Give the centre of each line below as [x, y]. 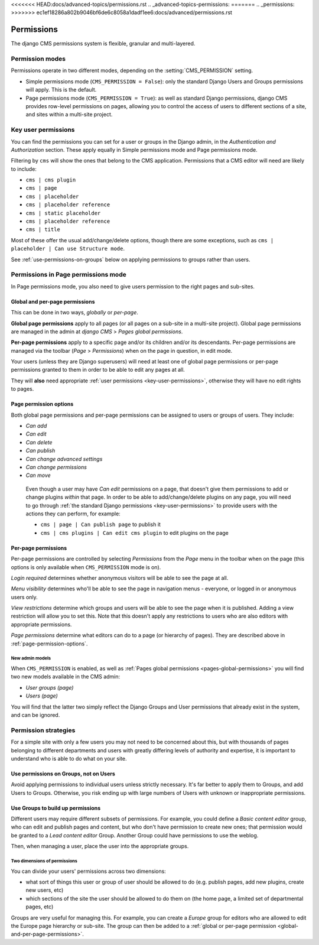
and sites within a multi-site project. [69, 115]
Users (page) [42, 696]
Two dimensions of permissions [44, 861]
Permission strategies [43, 730]
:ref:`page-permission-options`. [49, 644]
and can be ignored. [35, 715]
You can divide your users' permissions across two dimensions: [89, 871]
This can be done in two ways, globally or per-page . [75, 313]
